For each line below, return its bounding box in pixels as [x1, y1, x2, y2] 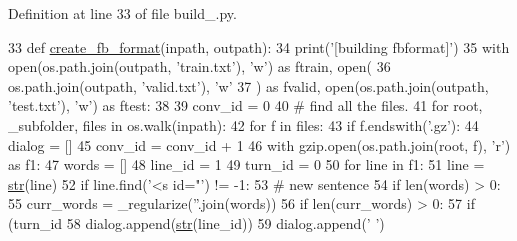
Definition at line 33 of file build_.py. [8, 3, 237, 23]
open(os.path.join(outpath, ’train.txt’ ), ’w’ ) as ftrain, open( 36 [8, 56, 391, 77]
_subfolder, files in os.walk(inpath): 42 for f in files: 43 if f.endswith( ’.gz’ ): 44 [8, 114, 479, 135]
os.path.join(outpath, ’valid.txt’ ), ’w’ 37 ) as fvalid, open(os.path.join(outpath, [8, 75, 489, 96]
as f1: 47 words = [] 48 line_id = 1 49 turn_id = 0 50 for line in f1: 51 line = [8, 154, 485, 175]
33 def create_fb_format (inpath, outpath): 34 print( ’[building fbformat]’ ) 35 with [8, 36, 510, 57]
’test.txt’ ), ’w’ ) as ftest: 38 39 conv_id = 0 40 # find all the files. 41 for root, [8, 95, 483, 116]
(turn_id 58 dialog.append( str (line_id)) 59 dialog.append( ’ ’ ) [8, 212, 385, 233]
